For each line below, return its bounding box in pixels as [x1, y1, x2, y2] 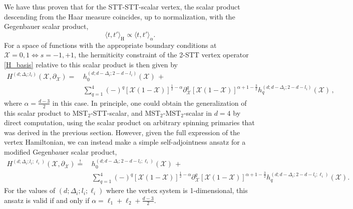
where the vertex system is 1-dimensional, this [106, 185, 248, 196]
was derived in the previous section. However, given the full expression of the [4, 127, 240, 137]
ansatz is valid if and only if [4, 195, 90, 205]
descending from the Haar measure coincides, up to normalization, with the [4, 11, 235, 21]
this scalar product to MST [4, 107, 88, 118]
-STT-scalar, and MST [91, 107, 161, 118]
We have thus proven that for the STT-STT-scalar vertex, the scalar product [4, 1, 240, 11]
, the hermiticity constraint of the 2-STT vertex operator [74, 49, 249, 60]
